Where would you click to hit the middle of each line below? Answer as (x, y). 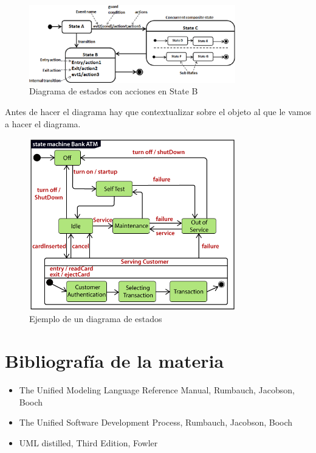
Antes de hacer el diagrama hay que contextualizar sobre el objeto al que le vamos (158, 112)
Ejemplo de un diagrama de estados (96, 319)
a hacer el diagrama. (43, 123)
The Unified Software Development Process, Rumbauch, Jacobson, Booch (156, 422)
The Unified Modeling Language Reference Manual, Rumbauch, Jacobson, (157, 390)
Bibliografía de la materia (115, 361)
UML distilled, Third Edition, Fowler (88, 442)
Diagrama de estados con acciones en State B (114, 91)
